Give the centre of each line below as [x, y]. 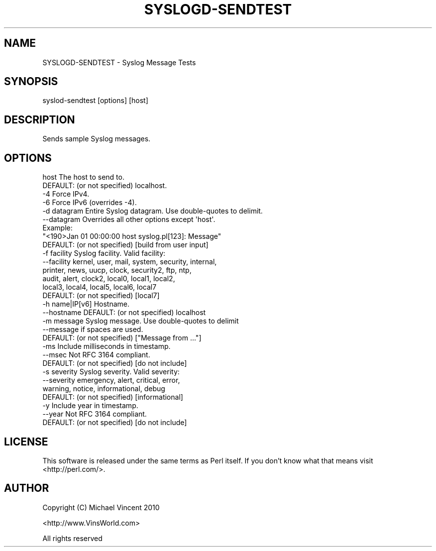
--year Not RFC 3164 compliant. [95, 414]
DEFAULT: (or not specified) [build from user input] [125, 245]
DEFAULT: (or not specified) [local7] [101, 296]
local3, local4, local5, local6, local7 [100, 287]
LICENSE [26, 441]
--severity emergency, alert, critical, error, [111, 380]
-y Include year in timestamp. [90, 406]
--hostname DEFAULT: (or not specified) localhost [124, 313]
